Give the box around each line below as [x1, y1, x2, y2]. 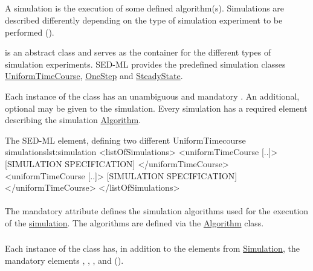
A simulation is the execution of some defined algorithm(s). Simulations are [5, 2, 285, 14]
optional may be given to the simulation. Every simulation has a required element [5, 101, 308, 114]
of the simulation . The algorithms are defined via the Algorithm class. [5, 216, 264, 229]
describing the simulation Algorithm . [5, 113, 141, 126]
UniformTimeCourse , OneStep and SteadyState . [5, 69, 183, 82]
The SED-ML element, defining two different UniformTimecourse [5, 133, 246, 146]
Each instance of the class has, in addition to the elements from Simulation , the [5, 242, 300, 255]
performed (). [5, 25, 54, 38]
